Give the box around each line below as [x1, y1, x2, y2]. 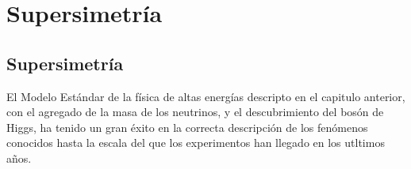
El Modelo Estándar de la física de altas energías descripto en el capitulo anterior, [6, 88, 405, 104]
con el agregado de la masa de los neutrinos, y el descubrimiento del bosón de [6, 103, 384, 120]
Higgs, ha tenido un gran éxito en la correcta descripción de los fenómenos [6, 118, 368, 135]
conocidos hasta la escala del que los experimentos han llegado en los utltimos [6, 134, 385, 151]
